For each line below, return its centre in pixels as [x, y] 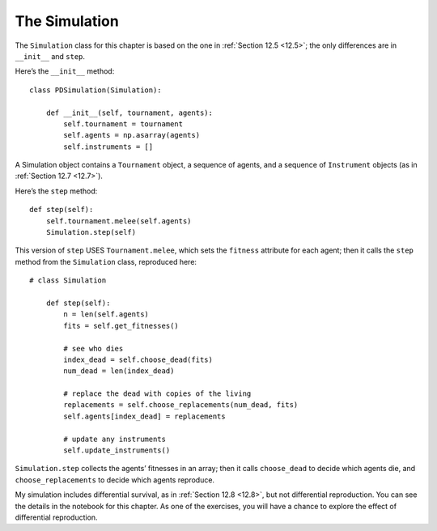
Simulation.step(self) [91, 232]
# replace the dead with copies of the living [157, 394]
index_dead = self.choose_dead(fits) [138, 359]
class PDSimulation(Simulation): [95, 90]
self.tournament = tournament [123, 124]
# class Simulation [68, 280]
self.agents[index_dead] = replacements [144, 416]
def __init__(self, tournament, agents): [129, 113]
